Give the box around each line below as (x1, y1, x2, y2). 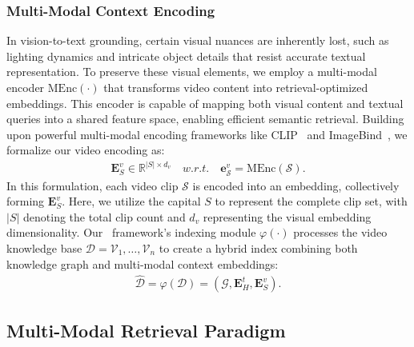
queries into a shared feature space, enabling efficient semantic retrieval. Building (6, 110, 404, 127)
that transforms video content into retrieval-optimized (103, 79, 368, 95)
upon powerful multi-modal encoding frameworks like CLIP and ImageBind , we (6, 126, 408, 142)
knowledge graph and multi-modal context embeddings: (6, 255, 279, 272)
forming (6, 193, 45, 209)
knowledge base (6, 239, 82, 256)
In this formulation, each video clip (6, 177, 179, 193)
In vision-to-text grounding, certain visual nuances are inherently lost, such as (6, 32, 389, 49)
